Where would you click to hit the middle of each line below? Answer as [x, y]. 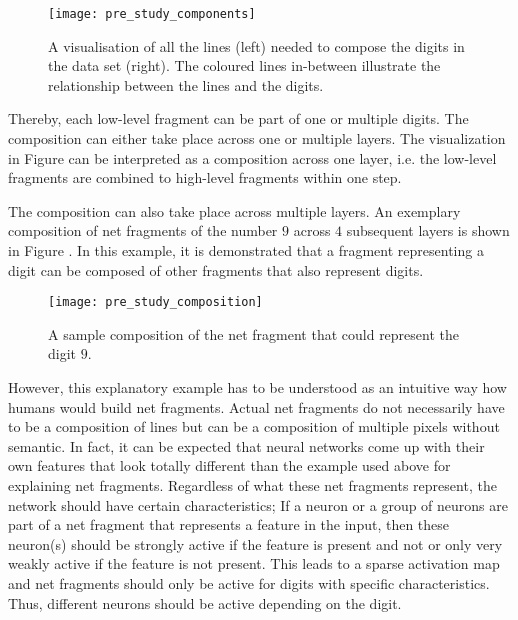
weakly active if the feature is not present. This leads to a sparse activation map [254, 563]
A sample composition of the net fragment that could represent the [253, 333]
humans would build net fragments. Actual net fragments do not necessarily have [256, 406]
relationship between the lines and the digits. [186, 84]
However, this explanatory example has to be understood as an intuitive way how [257, 387]
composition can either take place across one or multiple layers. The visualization [257, 138]
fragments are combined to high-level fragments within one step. [205, 177]
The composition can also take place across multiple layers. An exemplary [234, 210]
